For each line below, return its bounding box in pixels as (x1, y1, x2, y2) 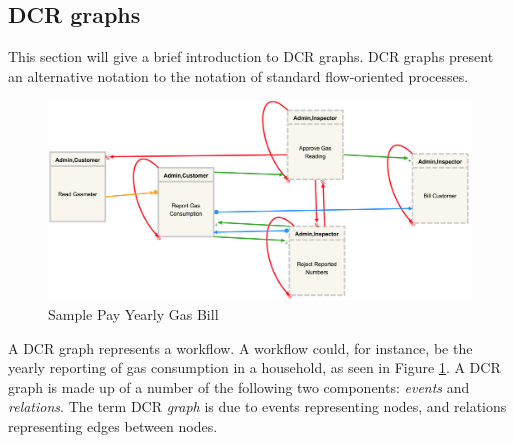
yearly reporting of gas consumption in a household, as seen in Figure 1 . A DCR (8, 357, 501, 378)
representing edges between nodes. (8, 415, 218, 436)
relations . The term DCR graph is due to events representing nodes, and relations (8, 396, 507, 417)
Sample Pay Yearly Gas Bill (48, 303, 219, 324)
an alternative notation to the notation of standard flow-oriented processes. (8, 65, 469, 86)
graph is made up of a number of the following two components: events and (8, 376, 470, 397)
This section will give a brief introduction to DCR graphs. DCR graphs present (8, 46, 494, 67)
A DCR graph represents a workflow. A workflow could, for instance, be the (8, 337, 473, 358)
